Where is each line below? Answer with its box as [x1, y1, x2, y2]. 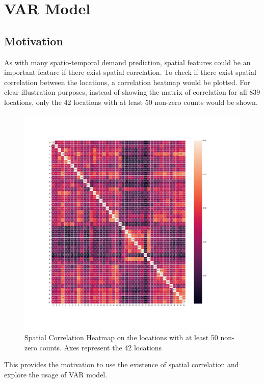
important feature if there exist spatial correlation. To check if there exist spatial [4, 67, 256, 77]
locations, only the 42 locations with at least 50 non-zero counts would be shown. [4, 96, 258, 107]
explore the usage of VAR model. [4, 369, 108, 379]
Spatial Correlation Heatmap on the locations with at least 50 [24, 332, 218, 343]
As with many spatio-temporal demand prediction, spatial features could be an [4, 57, 251, 67]
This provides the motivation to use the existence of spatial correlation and [4, 359, 239, 370]
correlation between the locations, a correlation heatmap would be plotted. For [4, 76, 250, 87]
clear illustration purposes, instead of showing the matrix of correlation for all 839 [4, 87, 260, 97]
